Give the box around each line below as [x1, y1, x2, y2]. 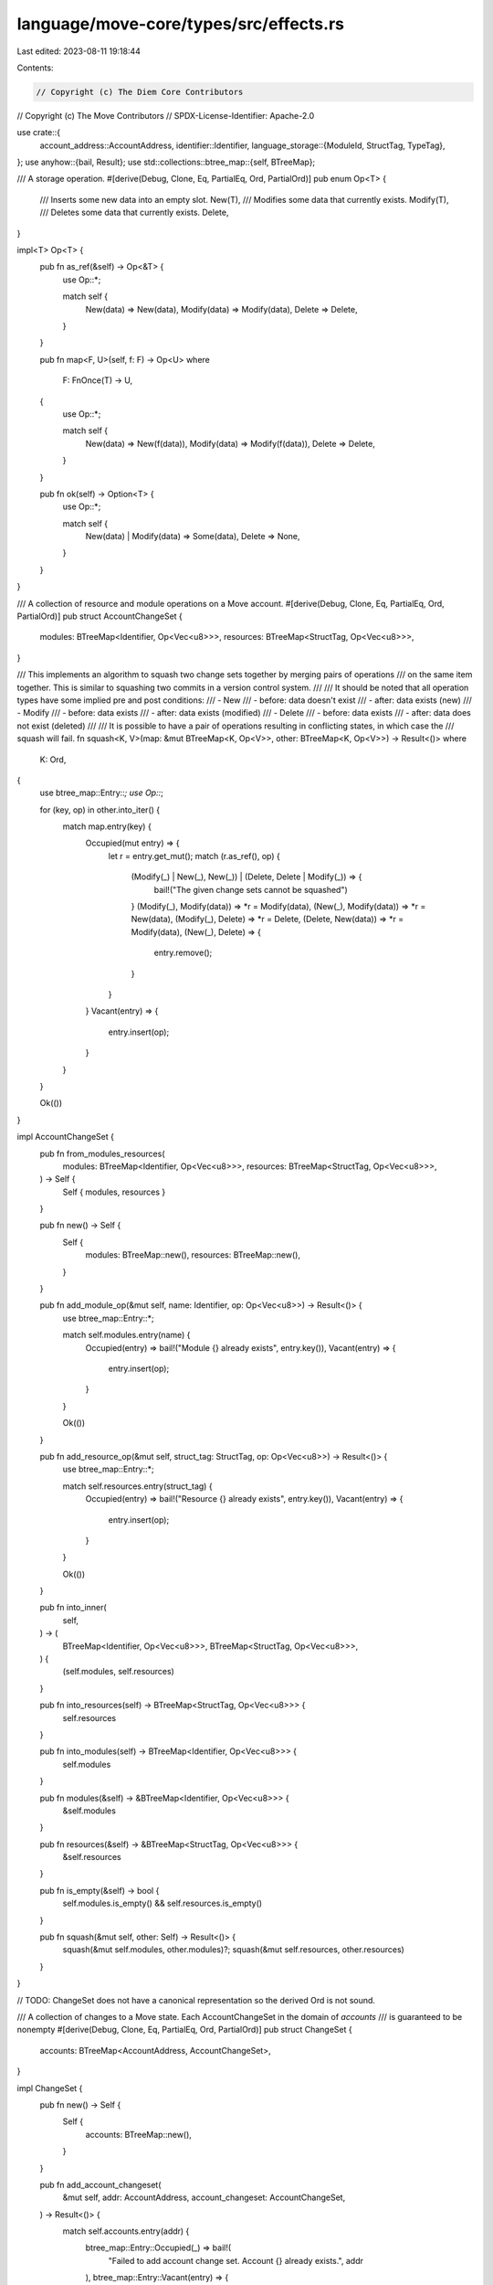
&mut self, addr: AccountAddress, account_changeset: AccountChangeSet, [62, 2192, 346, 2203]
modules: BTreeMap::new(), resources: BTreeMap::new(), [85, 1249, 301, 1260]
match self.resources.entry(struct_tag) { [62, 1481, 214, 1492]
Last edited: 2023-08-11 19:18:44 [16, 46, 142, 57]
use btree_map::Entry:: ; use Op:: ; [39, 787, 163, 799]
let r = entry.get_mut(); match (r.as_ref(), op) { [108, 850, 280, 861]
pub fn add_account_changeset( [39, 2179, 162, 2190]
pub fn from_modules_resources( [39, 1148, 165, 1159]
